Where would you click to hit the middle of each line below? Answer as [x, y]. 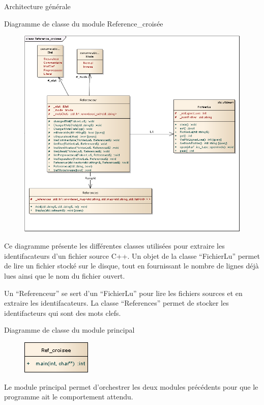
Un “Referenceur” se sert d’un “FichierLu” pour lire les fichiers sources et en [123, 293]
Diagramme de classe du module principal [69, 330]
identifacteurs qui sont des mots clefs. [63, 313]
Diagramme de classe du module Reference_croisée [84, 23]
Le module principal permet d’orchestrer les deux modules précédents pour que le [131, 386]
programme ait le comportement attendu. [69, 397]
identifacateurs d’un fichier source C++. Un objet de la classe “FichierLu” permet [132, 255]
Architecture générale [37, 6]
